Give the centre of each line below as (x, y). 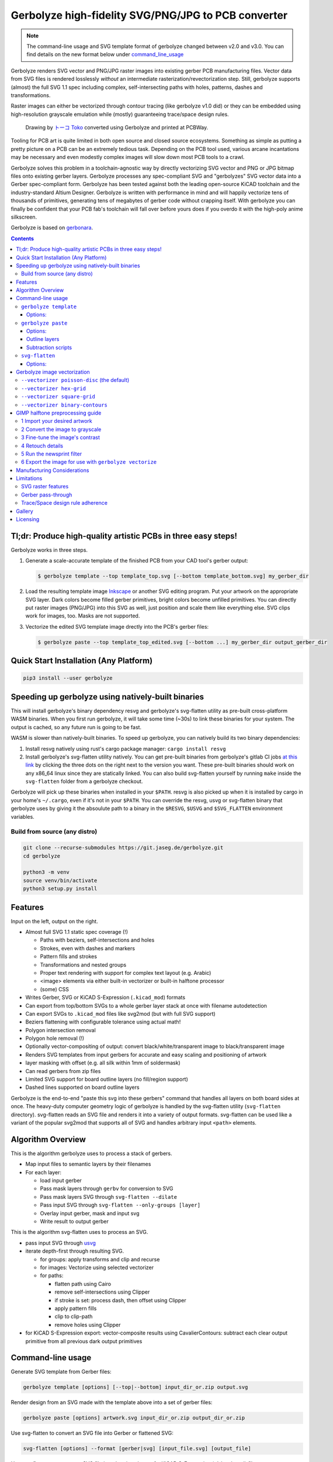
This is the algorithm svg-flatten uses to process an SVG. (79, 1232)
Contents (22, 238)
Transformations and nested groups (83, 964)
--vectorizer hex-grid (54, 388)
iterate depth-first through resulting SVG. (75, 1251)
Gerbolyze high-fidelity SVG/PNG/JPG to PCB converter (149, 15)
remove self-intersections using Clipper (102, 1292)
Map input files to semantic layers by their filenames (88, 1164)
